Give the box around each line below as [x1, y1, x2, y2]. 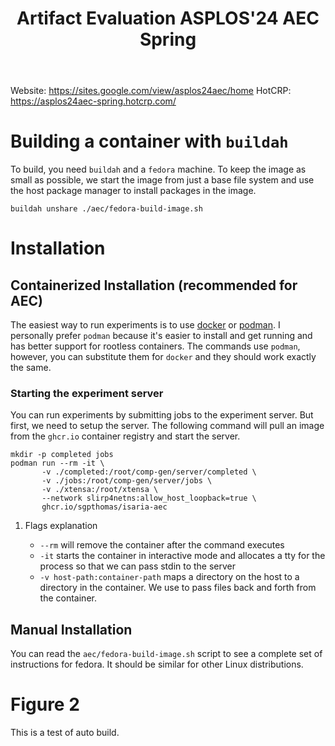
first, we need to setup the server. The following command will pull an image [10, 420, 325, 432]
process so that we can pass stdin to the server [39, 560, 237, 572]
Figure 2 [10, 693, 80, 716]
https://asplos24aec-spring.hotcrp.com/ [10, 95, 177, 107]
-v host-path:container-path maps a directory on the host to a [39, 571, 300, 583]
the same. [10, 362, 52, 374]
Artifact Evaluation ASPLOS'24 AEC [16, 7, 320, 30]
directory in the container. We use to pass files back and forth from [39, 582, 317, 594]
